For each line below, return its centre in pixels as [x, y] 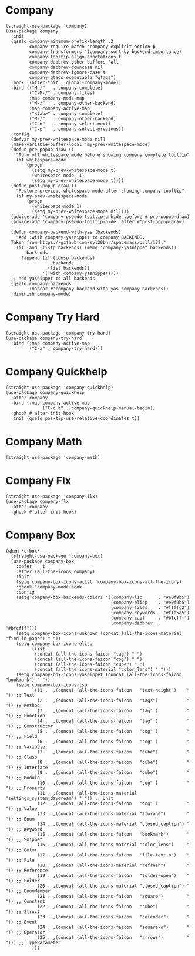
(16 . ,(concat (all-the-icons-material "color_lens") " [113, 845]
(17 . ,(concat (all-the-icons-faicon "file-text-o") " [113, 855]
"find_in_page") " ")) [33, 639]
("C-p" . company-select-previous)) [77, 129]
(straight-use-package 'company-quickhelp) [60, 387]
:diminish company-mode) [41, 294]
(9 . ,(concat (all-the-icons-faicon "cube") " [113, 772]
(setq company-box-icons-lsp [52, 685]
